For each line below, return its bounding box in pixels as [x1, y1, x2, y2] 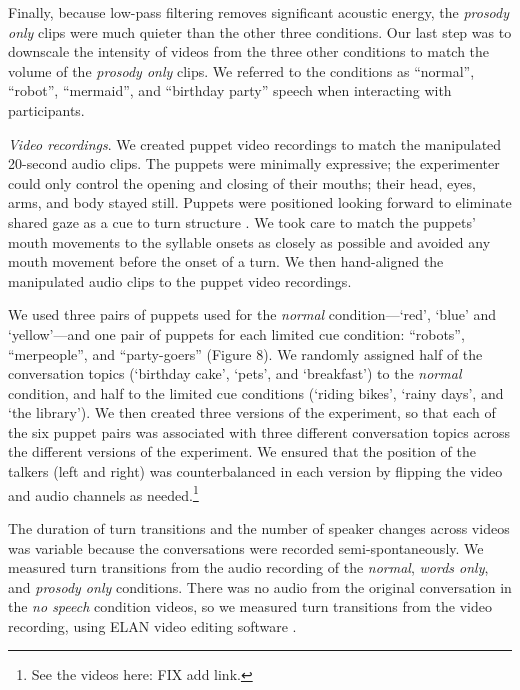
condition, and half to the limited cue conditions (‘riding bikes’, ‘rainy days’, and [8, 382, 504, 403]
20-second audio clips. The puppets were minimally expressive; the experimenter [8, 153, 500, 174]
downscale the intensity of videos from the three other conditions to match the [8, 41, 490, 62]
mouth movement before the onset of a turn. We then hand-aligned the [8, 251, 444, 272]
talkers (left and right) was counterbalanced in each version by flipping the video [8, 461, 503, 482]
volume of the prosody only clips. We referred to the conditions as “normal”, [8, 60, 475, 81]
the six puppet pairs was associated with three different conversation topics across [8, 421, 511, 442]
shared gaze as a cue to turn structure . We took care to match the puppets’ [8, 211, 476, 232]
